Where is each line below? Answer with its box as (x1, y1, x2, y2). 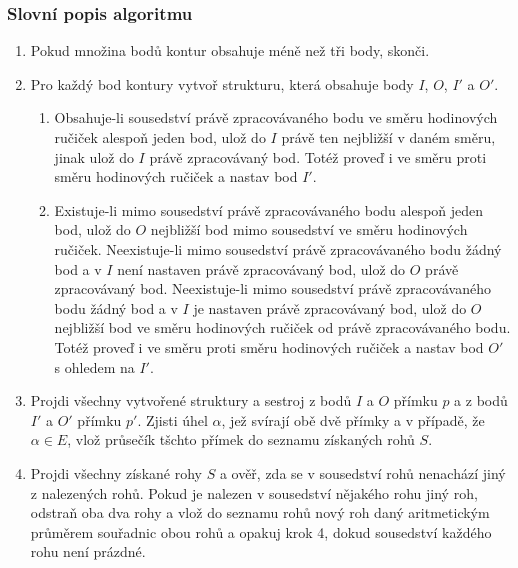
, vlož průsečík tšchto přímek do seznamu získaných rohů (67, 429, 415, 450)
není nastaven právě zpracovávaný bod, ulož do (117, 258, 406, 279)
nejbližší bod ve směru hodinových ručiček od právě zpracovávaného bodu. (54, 317, 511, 338)
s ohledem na (54, 356, 135, 377)
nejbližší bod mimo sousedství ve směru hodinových (150, 219, 468, 240)
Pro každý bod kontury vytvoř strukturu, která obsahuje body (30, 73, 414, 94)
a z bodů (454, 390, 508, 411)
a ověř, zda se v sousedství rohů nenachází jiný (219, 462, 506, 483)
